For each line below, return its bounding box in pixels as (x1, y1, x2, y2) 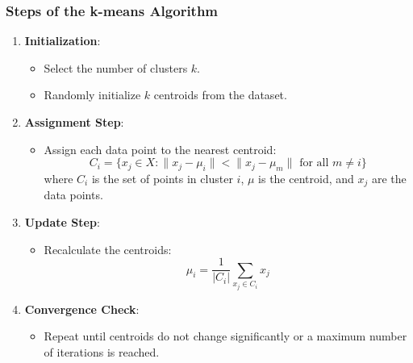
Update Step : (24, 214, 100, 231)
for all (299, 157, 329, 169)
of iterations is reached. (44, 343, 160, 360)
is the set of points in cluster (91, 169, 233, 186)
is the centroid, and (258, 169, 354, 186)
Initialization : (24, 32, 101, 49)
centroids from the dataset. (153, 86, 287, 103)
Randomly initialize (44, 86, 141, 103)
